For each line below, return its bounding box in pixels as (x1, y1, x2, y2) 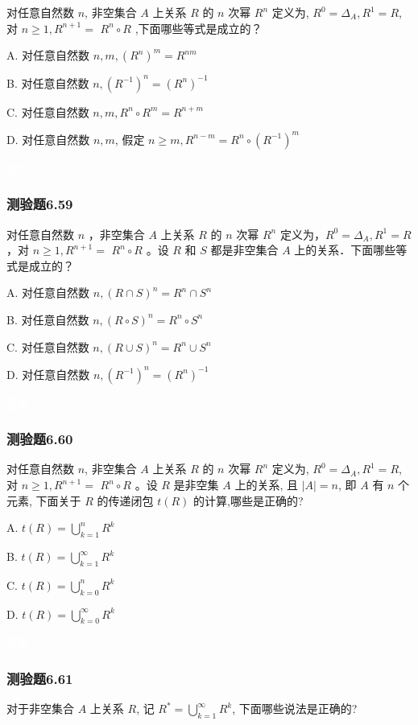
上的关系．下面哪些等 (294, 241, 408, 258)
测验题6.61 (6, 668, 73, 688)
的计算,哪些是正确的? (193, 492, 304, 509)
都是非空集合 (210, 241, 279, 258)
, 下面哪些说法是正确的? (232, 700, 358, 717)
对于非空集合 (6, 700, 74, 717)
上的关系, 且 (234, 476, 298, 493)
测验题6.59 (6, 194, 73, 214)
